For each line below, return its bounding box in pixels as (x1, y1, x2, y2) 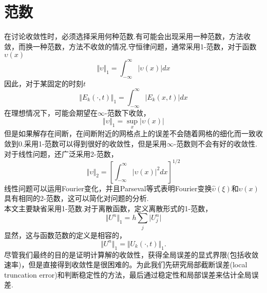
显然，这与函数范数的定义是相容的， (4, 229, 126, 240)
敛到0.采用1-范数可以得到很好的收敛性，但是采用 (4, 138, 167, 149)
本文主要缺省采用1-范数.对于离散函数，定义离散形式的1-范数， (4, 203, 213, 213)
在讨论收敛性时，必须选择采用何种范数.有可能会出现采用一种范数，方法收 (4, 31, 251, 42)
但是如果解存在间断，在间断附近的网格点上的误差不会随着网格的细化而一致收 (4, 128, 263, 139)
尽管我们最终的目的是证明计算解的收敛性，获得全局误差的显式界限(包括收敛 (4, 249, 259, 260)
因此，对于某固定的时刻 (4, 78, 83, 88)
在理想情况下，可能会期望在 (4, 107, 98, 118)
